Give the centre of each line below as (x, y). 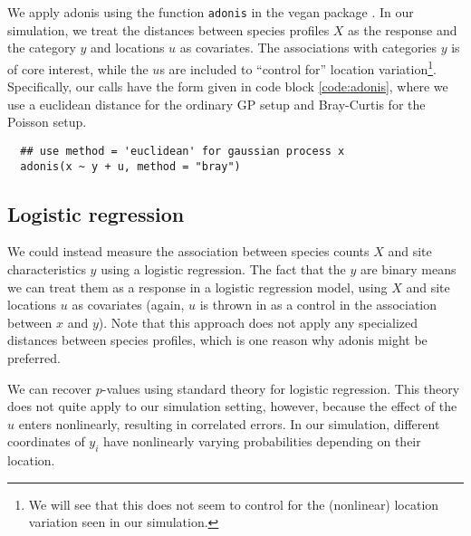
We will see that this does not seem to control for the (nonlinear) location (234, 504)
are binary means (409, 268)
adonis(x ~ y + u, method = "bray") (130, 166)
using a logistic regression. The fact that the (223, 268)
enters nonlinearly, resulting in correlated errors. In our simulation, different (229, 423)
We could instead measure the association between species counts (188, 251)
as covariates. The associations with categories (308, 48)
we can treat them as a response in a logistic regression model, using (197, 287)
